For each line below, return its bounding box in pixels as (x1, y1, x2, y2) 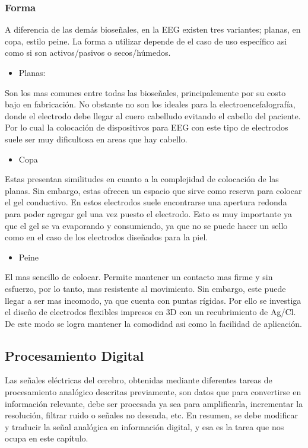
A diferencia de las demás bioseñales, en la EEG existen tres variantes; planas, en (5, 23, 301, 36)
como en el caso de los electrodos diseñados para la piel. (5, 231, 208, 243)
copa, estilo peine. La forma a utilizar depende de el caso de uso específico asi (5, 34, 287, 47)
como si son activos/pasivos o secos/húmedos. (5, 46, 171, 59)
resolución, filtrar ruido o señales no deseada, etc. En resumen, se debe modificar (5, 409, 298, 421)
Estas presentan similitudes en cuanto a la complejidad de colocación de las (5, 173, 279, 185)
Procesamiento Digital (5, 346, 144, 364)
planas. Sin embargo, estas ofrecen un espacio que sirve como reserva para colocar (5, 184, 302, 196)
